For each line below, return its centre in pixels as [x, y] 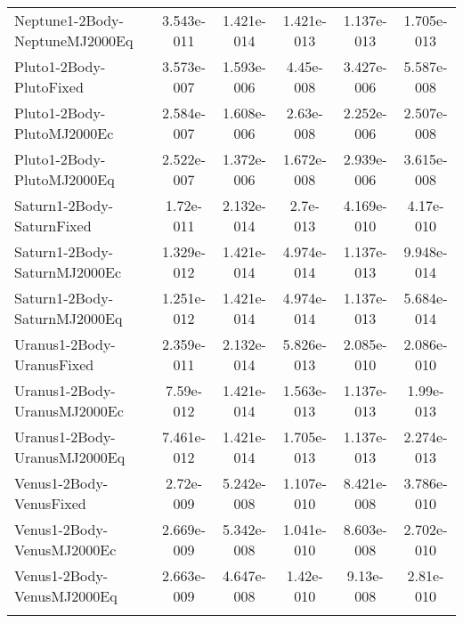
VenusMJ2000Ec [65, 550]
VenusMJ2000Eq [66, 596]
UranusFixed [54, 364]
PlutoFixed [49, 87]
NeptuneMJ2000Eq [74, 40]
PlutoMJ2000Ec [64, 133]
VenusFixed [50, 503]
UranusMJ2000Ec [69, 411]
